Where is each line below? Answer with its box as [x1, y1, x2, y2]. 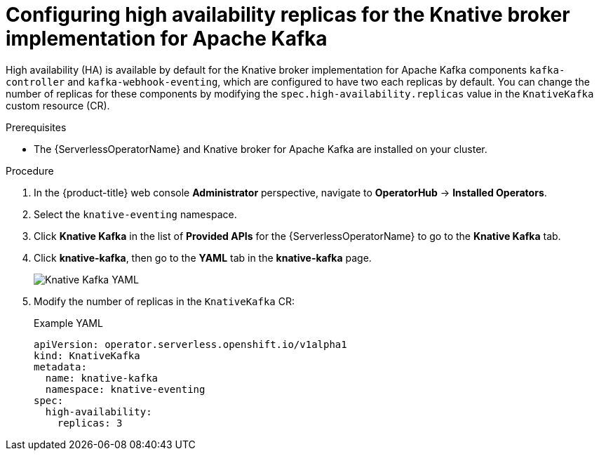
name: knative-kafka [45, 372, 159, 384]
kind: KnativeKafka [34, 349, 140, 361]
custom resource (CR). [6, 99, 110, 112]
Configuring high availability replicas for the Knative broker [6, 3, 570, 27]
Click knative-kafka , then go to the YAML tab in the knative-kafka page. [34, 251, 372, 264]
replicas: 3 [57, 417, 123, 429]
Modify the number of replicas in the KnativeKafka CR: [34, 295, 295, 307]
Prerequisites [6, 121, 67, 133]
